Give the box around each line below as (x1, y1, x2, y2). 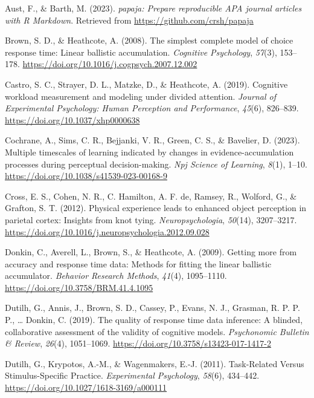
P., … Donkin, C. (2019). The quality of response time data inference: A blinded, (5, 313, 303, 326)
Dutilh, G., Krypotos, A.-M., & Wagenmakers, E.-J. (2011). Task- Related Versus (5, 357, 304, 370)
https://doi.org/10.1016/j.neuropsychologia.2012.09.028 (5, 225, 210, 238)
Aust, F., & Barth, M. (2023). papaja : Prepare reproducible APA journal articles (5, 2, 302, 14)
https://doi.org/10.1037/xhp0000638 (5, 113, 140, 126)
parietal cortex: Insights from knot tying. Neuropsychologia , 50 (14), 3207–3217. (5, 213, 297, 226)
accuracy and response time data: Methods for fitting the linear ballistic (5, 257, 272, 270)
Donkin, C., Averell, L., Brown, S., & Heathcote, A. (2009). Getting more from (5, 246, 297, 258)
